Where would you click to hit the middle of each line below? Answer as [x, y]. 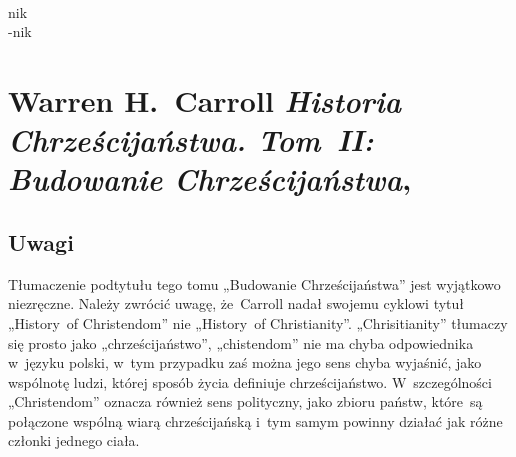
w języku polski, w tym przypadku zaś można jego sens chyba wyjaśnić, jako [245, 362]
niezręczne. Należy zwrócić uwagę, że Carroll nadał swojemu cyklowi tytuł [236, 303]
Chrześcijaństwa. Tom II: [191, 140]
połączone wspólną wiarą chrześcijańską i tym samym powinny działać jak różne [255, 420]
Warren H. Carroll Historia [205, 100]
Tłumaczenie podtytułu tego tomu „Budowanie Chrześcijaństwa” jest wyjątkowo [254, 283]
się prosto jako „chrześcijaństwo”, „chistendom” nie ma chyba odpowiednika [241, 342]
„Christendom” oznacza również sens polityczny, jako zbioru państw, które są [245, 401]
